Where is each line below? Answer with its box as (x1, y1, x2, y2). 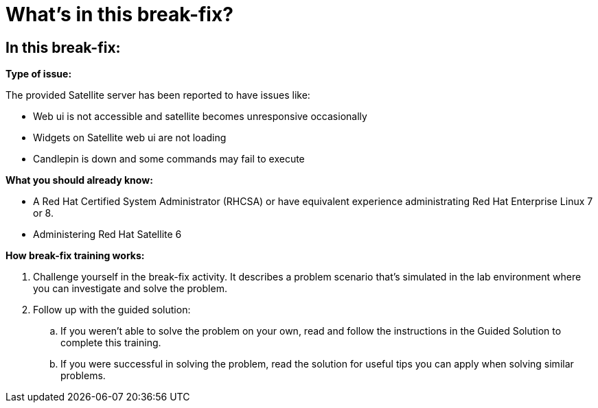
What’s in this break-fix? (5, 3, 233, 26)
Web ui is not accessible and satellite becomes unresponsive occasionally (33, 110, 367, 123)
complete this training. (60, 337, 161, 349)
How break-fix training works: (5, 250, 145, 262)
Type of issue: (5, 68, 72, 80)
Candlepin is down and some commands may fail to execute (33, 153, 305, 165)
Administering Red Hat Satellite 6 (33, 228, 182, 241)
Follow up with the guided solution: (33, 304, 191, 316)
